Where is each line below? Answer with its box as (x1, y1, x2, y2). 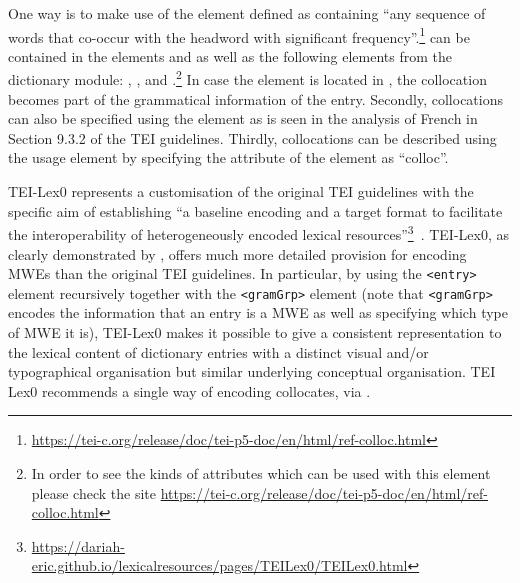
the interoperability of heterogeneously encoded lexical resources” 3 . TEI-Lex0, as (8, 221, 509, 244)
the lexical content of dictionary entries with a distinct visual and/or (8, 341, 429, 362)
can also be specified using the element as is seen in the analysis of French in (8, 108, 478, 129)
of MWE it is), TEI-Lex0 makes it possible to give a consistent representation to (8, 322, 502, 342)
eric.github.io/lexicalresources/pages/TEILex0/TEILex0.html (31, 555, 408, 576)
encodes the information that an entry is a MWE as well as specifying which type (8, 302, 508, 323)
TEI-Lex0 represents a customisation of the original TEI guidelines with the (8, 181, 474, 202)
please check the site (31, 482, 156, 503)
